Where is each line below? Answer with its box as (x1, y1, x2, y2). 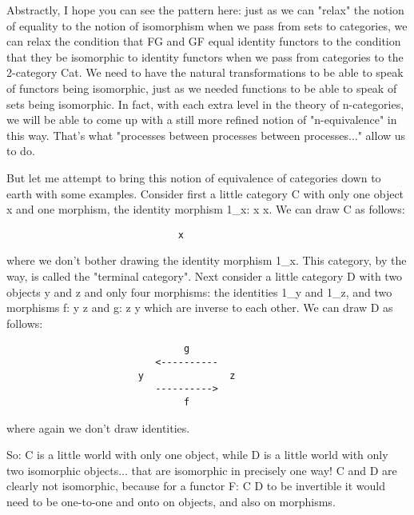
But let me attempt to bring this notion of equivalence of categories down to (6, 169, 381, 186)
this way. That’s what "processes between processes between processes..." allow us (6, 126, 406, 143)
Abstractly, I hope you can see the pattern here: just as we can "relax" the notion (6, 2, 404, 18)
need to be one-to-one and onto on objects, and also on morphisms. (6, 493, 336, 509)
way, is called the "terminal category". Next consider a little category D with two (6, 267, 403, 284)
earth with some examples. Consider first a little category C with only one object (6, 185, 404, 202)
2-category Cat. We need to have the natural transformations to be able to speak (6, 64, 404, 81)
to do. (6, 142, 35, 159)
